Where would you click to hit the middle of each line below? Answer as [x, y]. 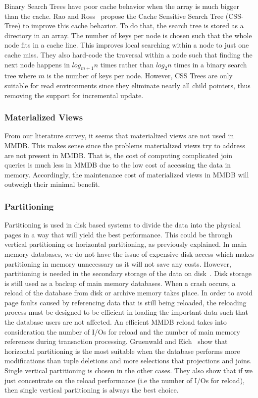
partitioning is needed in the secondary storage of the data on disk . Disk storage [128, 273]
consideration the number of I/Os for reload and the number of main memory [123, 331]
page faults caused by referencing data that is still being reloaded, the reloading [126, 302]
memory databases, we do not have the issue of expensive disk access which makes [129, 254]
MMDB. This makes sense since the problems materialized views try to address [125, 145]
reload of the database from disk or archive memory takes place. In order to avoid [129, 293]
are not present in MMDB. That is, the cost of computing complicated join [118, 155]
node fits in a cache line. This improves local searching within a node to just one [127, 45]
